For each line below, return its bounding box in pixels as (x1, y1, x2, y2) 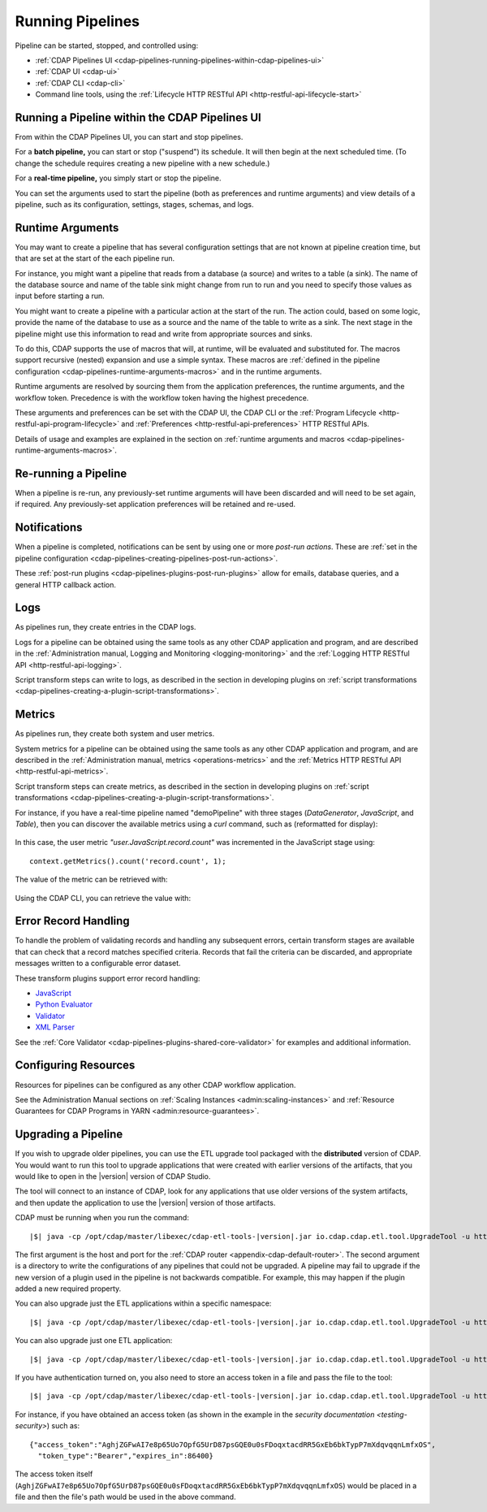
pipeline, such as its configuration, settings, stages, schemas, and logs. (15, 199, 255, 209)
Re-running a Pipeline (15, 466, 127, 480)
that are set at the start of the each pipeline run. (15, 253, 175, 263)
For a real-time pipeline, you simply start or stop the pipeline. (15, 173, 222, 183)
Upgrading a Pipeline (15, 1128, 123, 1142)
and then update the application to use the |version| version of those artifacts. (15, 1198, 276, 1207)
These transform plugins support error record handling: (15, 973, 200, 983)
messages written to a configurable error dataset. (15, 959, 182, 968)
